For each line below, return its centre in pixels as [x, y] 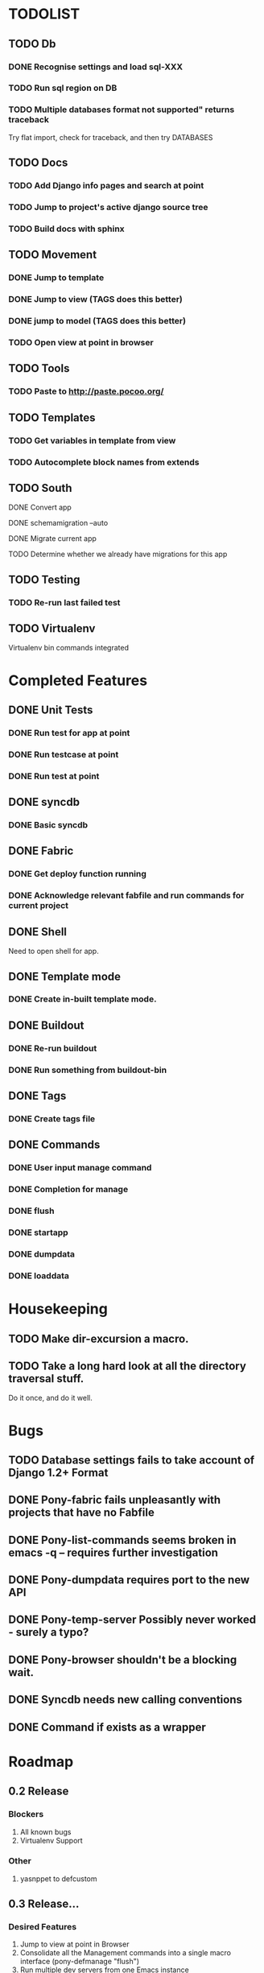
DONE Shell [37, 932]
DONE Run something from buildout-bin [88, 1070]
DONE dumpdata [41, 1254]
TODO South [40, 488]
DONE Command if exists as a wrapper [107, 1727]
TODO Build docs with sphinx [66, 229]
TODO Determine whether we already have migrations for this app [118, 554]
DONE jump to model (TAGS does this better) [97, 321]
